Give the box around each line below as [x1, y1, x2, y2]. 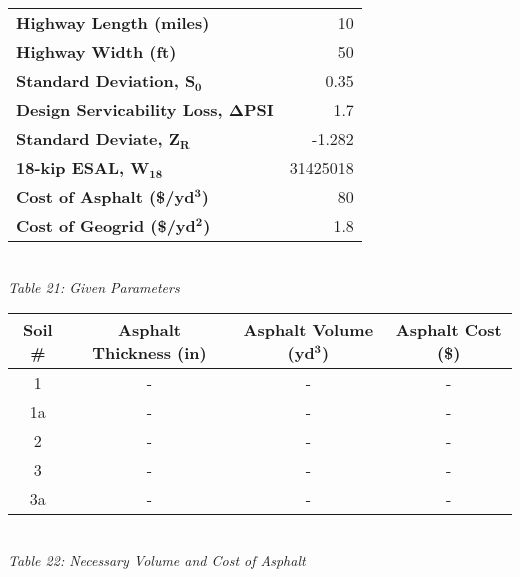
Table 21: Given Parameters [8, 276, 180, 297]
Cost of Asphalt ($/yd [16, 185, 195, 208]
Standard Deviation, [16, 69, 179, 92]
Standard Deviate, [16, 127, 163, 150]
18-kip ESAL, [16, 156, 125, 179]
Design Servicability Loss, [16, 98, 223, 121]
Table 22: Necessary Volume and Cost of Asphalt [8, 549, 306, 570]
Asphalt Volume [243, 318, 374, 342]
